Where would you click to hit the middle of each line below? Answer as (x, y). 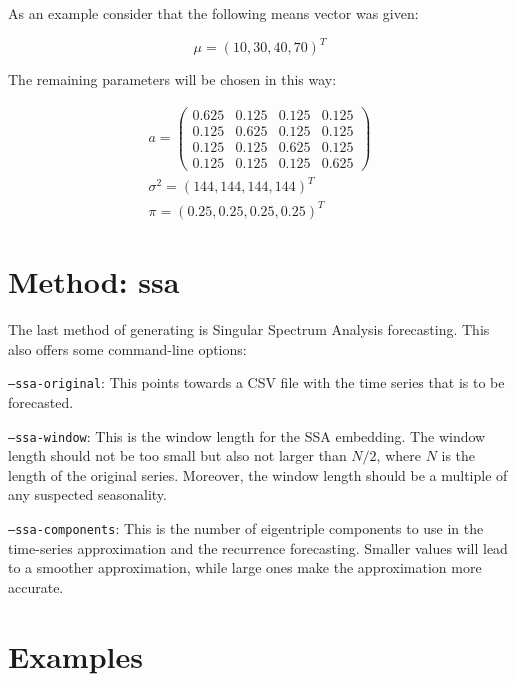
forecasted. (41, 401)
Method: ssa (94, 281)
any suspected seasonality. (87, 494)
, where (398, 455)
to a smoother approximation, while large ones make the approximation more (245, 567)
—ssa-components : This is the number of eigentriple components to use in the (246, 527)
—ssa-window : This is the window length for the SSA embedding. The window (247, 435)
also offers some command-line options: (127, 348)
